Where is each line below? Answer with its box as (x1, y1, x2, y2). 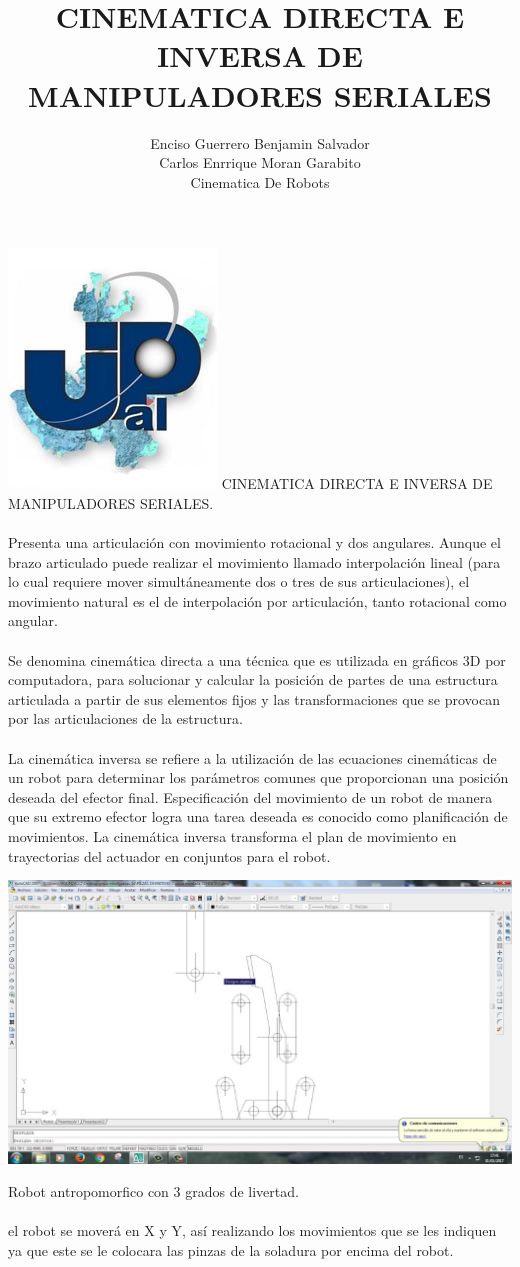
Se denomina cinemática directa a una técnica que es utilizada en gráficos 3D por (8, 649, 506, 670)
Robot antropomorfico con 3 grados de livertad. (8, 1181, 299, 1202)
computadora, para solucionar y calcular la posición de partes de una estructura (8, 669, 498, 690)
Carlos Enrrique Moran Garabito (159, 152, 361, 173)
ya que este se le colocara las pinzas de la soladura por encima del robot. (8, 1240, 454, 1261)
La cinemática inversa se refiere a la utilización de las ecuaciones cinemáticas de (8, 747, 497, 768)
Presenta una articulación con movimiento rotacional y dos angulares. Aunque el (8, 532, 501, 553)
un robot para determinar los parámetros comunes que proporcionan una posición (8, 767, 509, 788)
